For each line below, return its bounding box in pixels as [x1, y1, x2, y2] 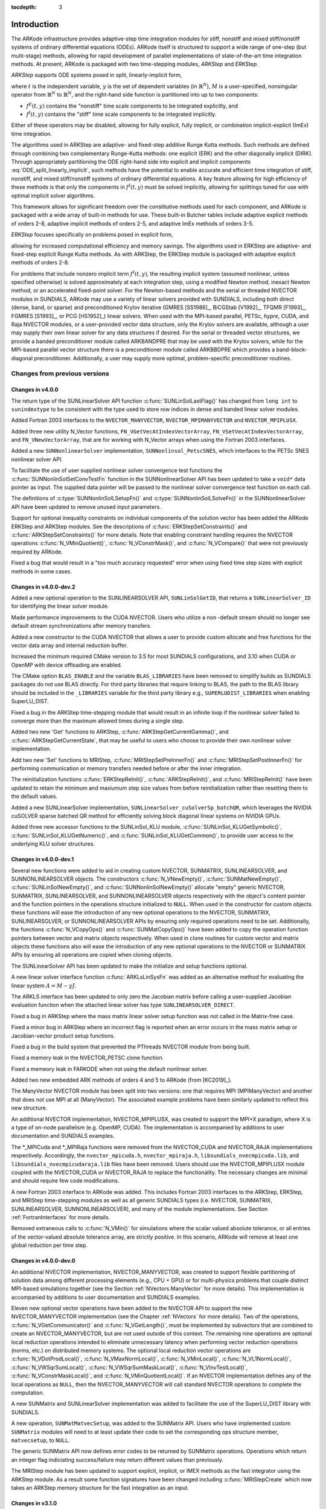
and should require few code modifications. [11, 1177, 120, 1184]
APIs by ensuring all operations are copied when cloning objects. [11, 951, 173, 959]
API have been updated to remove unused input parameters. [11, 503, 161, 510]
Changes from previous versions [11, 369, 110, 378]
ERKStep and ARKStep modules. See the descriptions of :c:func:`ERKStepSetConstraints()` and [11, 523, 248, 530]
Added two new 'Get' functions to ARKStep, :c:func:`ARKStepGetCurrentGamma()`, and [11, 728, 229, 736]
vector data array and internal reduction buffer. [11, 642, 128, 649]
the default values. [11, 793, 57, 800]
